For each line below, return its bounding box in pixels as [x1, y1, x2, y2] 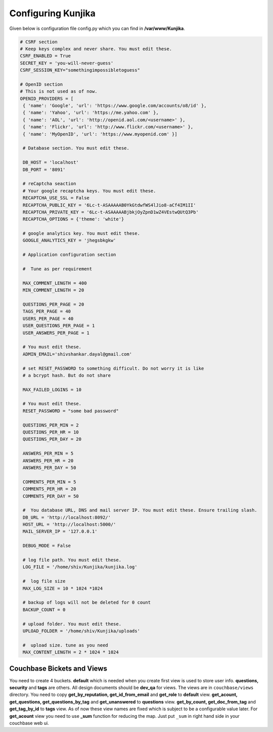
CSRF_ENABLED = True [20, 53, 71, 59]
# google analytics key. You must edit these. [23, 231, 140, 236]
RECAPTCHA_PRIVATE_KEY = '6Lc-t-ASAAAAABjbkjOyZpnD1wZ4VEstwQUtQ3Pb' [23, 209, 199, 215]
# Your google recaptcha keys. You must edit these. [23, 188, 156, 194]
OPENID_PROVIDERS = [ [20, 95, 74, 101]
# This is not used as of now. [20, 89, 98, 94]
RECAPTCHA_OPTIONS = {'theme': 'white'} [23, 216, 124, 222]
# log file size [23, 578, 66, 584]
